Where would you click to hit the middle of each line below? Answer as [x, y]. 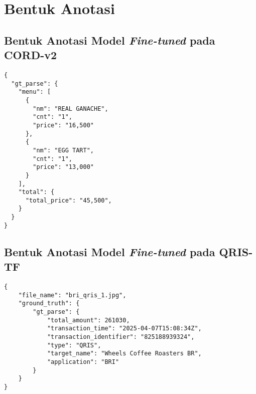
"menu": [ [35, 92]
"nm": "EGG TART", [63, 150]
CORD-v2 [31, 55]
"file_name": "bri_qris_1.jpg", [72, 295]
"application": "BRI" [83, 362]
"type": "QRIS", [74, 345]
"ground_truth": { [49, 304]
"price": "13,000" [63, 167]
